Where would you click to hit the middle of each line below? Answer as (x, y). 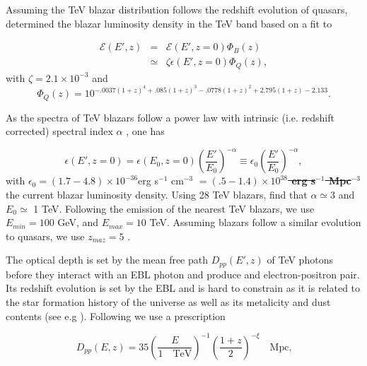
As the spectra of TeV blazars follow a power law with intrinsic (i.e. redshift (170, 117)
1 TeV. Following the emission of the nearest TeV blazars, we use (174, 208)
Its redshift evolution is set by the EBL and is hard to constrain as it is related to (183, 288)
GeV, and (78, 222)
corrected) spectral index (59, 131)
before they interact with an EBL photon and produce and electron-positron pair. (183, 274)
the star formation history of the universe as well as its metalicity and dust (168, 302)
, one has (145, 131)
